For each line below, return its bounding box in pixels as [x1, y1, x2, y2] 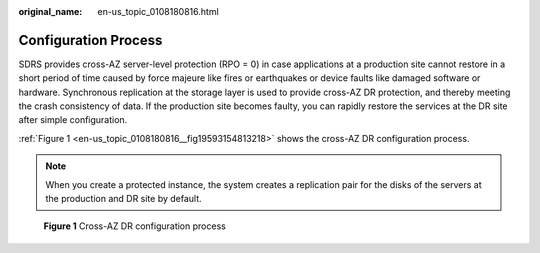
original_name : [18, 6, 83, 17]
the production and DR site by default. [45, 193, 202, 205]
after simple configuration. [18, 114, 128, 126]
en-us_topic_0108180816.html [97, 6, 219, 17]
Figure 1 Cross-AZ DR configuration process [43, 220, 227, 232]
